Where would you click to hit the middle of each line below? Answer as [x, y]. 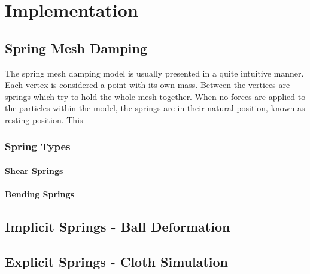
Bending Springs [39, 194]
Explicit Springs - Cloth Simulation [117, 261]
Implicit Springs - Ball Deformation [118, 226]
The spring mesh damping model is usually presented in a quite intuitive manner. [154, 73]
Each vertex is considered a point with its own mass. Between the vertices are [148, 85]
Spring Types [38, 146]
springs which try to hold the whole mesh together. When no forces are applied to [155, 96]
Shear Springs [34, 170]
